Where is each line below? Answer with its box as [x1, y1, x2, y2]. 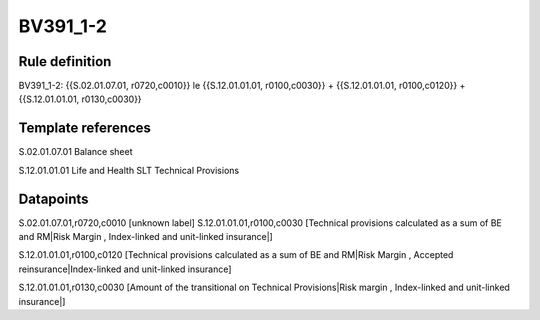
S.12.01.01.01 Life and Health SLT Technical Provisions [18, 164, 240, 176]
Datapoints [18, 190, 89, 207]
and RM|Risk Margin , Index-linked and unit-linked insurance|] [18, 231, 274, 243]
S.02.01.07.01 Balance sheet [18, 146, 133, 158]
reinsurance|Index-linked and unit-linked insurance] [18, 263, 232, 275]
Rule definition [18, 53, 112, 70]
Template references [18, 120, 152, 137]
